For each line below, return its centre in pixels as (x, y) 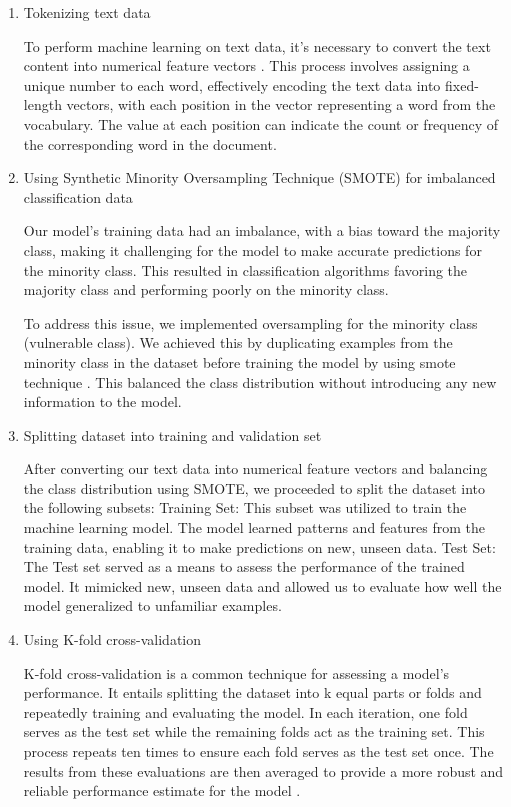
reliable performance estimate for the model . (162, 790)
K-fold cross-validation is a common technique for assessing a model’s (236, 672)
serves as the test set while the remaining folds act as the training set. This (254, 731)
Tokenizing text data (87, 12)
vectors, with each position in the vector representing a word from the (281, 104)
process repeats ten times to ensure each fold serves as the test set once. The (258, 751)
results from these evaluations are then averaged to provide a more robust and (263, 770)
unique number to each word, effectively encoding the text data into (232, 84)
